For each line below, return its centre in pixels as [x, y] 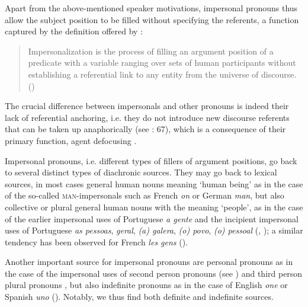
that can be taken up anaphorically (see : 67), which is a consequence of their [145, 129]
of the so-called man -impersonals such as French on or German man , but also [145, 195]
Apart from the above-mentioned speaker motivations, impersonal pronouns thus [151, 8]
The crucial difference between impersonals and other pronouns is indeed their [147, 106]
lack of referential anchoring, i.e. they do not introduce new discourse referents [147, 117]
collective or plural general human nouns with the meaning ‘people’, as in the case [154, 207]
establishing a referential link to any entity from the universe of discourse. [162, 74]
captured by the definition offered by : [74, 31]
